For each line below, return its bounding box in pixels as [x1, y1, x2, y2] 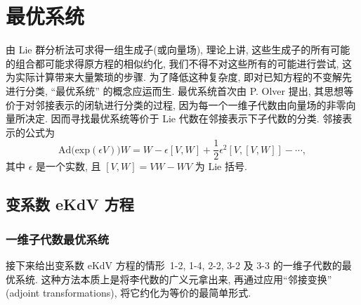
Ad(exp [58, 145, 91, 155]
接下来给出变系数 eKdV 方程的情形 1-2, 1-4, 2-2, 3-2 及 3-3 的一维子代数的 [6, 257, 342, 272]
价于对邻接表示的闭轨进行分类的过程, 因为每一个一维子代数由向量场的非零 [6, 97, 346, 112]
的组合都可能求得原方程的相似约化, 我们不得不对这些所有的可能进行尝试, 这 [6, 56, 353, 70]
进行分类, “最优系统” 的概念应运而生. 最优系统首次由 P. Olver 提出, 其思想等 [6, 83, 354, 98]
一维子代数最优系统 [6, 230, 110, 247]
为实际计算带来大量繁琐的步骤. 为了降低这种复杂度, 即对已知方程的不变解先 [6, 70, 353, 84]
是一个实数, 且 [36, 159, 101, 174]
